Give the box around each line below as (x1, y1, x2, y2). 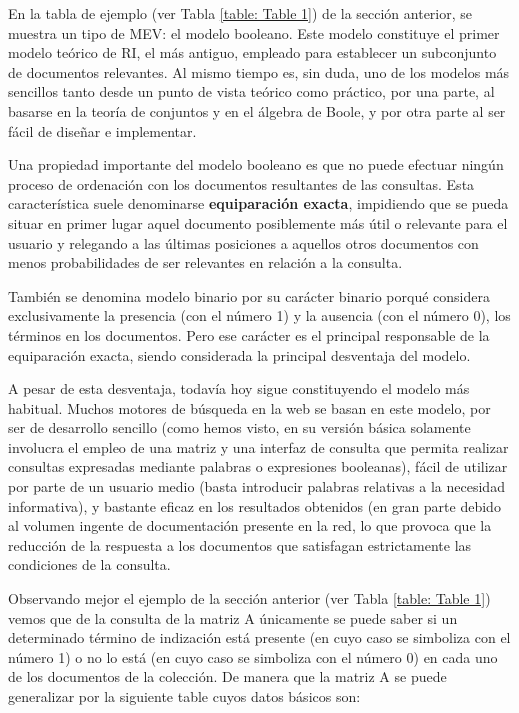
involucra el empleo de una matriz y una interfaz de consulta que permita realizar (8, 436, 509, 457)
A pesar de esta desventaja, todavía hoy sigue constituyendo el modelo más (8, 378, 470, 399)
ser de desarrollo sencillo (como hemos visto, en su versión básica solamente (8, 417, 471, 438)
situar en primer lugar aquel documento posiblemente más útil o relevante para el (8, 212, 508, 233)
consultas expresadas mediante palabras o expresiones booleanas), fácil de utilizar (8, 456, 508, 477)
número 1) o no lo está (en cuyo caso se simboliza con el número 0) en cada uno (8, 646, 498, 667)
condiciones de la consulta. (8, 554, 171, 575)
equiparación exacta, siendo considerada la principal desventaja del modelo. (8, 344, 471, 365)
